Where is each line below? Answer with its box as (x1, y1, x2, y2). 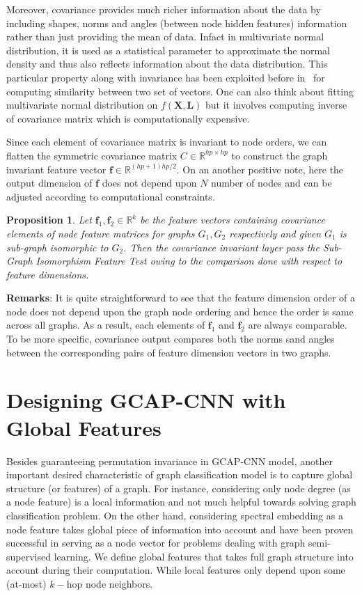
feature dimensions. (6, 267, 89, 281)
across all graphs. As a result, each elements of (6, 317, 205, 332)
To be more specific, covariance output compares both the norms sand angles (6, 331, 335, 346)
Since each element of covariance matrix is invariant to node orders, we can (6, 134, 327, 149)
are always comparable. (248, 317, 347, 332)
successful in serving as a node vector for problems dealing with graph (6, 535, 306, 550)
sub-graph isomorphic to (6, 240, 109, 254)
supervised (6, 549, 51, 563)
